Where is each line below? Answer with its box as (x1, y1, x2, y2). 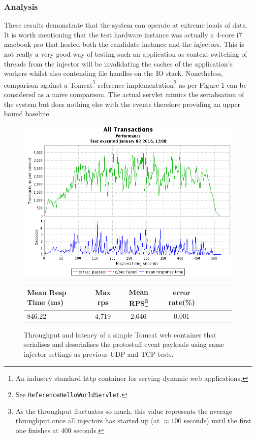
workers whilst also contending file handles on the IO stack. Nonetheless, (4, 68, 223, 78)
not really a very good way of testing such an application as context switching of (4, 49, 247, 59)
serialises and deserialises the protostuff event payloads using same (24, 339, 224, 349)
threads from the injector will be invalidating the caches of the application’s (4, 58, 233, 68)
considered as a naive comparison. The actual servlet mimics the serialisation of (4, 89, 244, 100)
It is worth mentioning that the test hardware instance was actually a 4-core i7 (4, 29, 242, 39)
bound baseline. (4, 108, 51, 119)
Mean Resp (27, 287, 66, 298)
